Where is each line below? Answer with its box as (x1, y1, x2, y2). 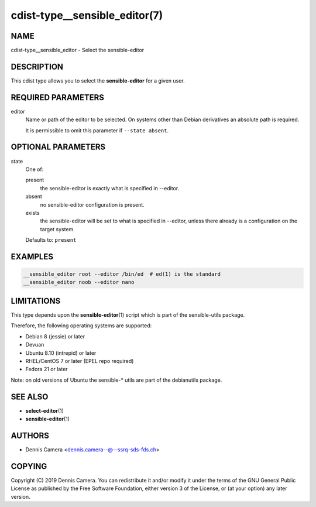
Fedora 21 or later (25, 366, 68, 373)
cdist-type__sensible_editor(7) (11, 9, 163, 22)
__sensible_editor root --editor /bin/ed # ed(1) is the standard (23, 271, 221, 278)
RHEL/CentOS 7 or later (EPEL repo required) (25, 357, 134, 364)
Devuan (25, 341, 44, 348)
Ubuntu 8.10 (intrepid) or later (25, 349, 97, 357)
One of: (25, 166, 44, 173)
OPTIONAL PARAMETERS (11, 142, 106, 152)
